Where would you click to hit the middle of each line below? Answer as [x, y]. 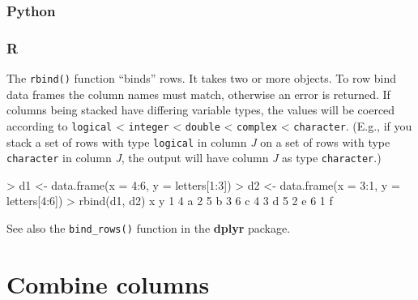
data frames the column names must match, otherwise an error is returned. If [198, 94]
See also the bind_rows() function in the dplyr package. [149, 228]
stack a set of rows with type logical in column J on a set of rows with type [198, 141]
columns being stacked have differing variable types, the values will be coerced [201, 110]
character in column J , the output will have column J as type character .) [194, 158]
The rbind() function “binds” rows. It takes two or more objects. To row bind [202, 78]
